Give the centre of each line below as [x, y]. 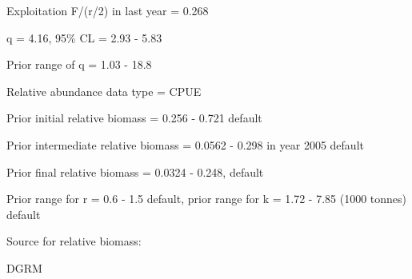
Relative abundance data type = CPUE [104, 91]
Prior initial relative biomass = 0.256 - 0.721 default [134, 118]
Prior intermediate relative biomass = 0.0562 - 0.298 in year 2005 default [185, 144]
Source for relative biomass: [74, 241]
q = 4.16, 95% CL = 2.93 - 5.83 [84, 37]
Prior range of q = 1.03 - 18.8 [79, 64]
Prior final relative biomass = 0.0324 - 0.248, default [135, 171]
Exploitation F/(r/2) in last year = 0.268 [108, 10]
